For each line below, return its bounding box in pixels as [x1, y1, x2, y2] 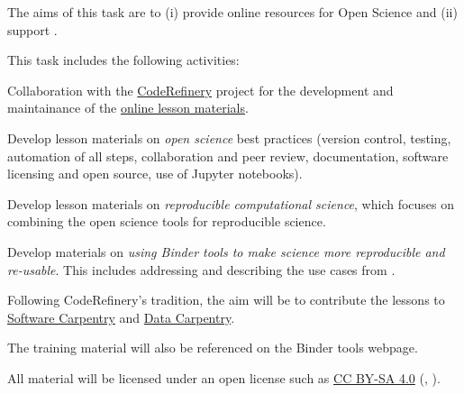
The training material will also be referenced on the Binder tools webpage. [7, 338, 418, 357]
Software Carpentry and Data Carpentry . [7, 307, 235, 326]
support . [7, 20, 58, 39]
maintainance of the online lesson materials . [7, 98, 249, 117]
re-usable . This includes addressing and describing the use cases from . [7, 260, 396, 279]
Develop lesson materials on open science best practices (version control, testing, [7, 128, 451, 147]
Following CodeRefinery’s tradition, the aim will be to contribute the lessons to [7, 290, 445, 309]
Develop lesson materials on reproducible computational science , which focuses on [7, 194, 455, 213]
